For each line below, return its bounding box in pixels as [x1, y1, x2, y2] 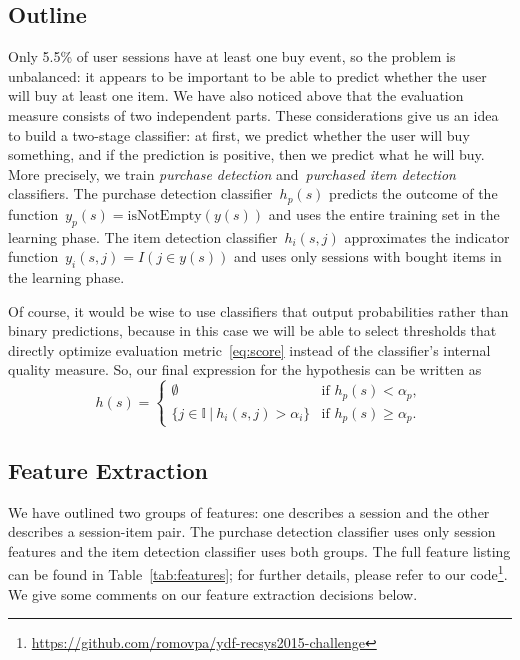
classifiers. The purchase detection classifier [8, 183, 273, 204]
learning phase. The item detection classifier [8, 226, 278, 247]
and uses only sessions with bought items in [234, 246, 502, 267]
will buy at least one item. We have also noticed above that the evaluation [8, 85, 464, 106]
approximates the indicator [344, 226, 510, 247]
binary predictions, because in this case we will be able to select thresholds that [8, 320, 497, 341]
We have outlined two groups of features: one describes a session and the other [8, 501, 490, 522]
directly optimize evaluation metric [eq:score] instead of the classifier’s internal [8, 339, 491, 360]
